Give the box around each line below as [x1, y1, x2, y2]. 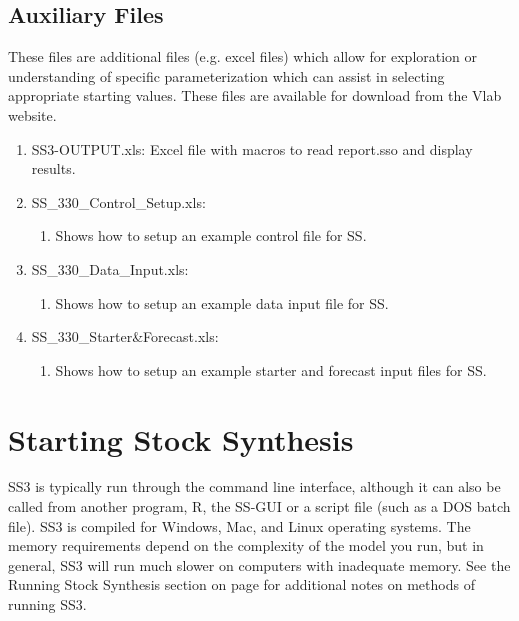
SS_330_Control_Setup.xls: [31, 191, 206, 212]
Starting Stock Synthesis [8, 418, 354, 459]
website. [8, 104, 57, 125]
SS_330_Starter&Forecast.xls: [31, 326, 219, 347]
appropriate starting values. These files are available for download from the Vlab [8, 85, 502, 106]
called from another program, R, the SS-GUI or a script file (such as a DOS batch [8, 496, 511, 517]
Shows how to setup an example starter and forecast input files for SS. [55, 359, 487, 380]
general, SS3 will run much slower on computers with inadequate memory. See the [8, 554, 511, 575]
